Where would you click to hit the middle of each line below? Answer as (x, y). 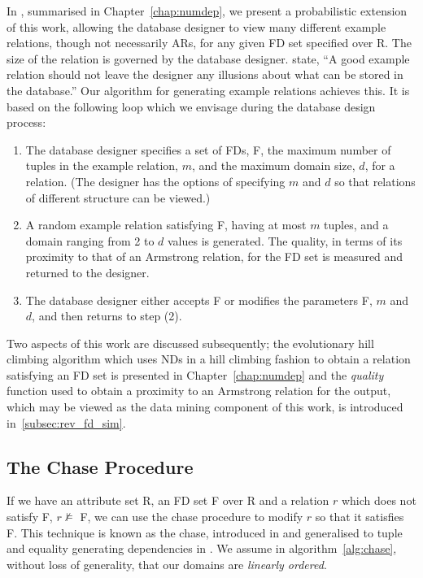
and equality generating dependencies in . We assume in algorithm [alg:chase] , (202, 548)
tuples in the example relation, (102, 165)
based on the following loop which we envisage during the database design (191, 106)
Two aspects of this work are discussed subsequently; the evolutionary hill (190, 343)
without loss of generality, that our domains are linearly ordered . (167, 564)
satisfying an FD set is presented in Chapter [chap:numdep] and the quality (195, 374)
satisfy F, (30, 517)
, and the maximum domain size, (273, 165)
